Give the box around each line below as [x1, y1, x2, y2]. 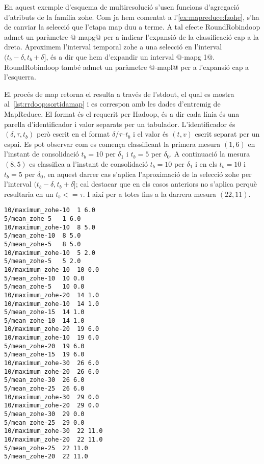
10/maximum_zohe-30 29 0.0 [4, 393, 99, 401]
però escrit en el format [36, 128, 110, 139]
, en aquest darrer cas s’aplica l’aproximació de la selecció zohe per [43, 168, 252, 179]
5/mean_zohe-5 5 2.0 [4, 257, 81, 265]
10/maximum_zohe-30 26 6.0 [4, 359, 99, 367]
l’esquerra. [4, 71, 36, 82]
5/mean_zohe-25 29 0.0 [4, 419, 85, 426]
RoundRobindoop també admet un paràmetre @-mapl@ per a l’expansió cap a [4, 61, 249, 72]
